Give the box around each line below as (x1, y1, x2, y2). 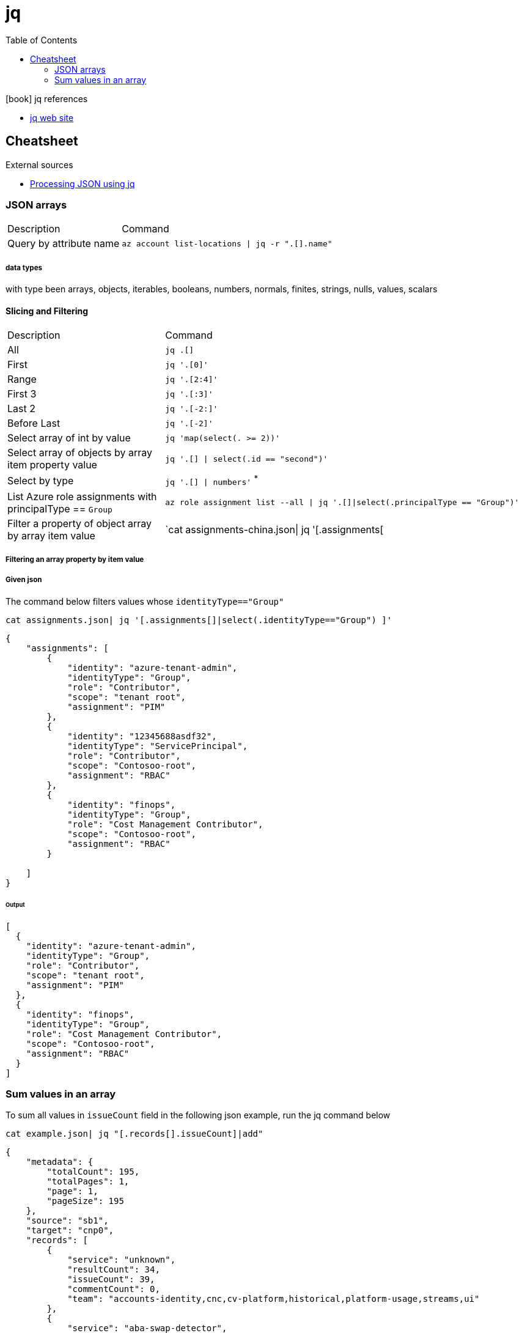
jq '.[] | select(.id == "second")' (165, 454, 328, 463)
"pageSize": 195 (46, 1196, 124, 1206)
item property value (7, 459, 97, 471)
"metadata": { (26, 1157, 94, 1167)
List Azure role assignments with (7, 490, 157, 503)
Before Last (7, 417, 61, 430)
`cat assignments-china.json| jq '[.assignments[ (165, 523, 384, 536)
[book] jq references (6, 93, 88, 104)
